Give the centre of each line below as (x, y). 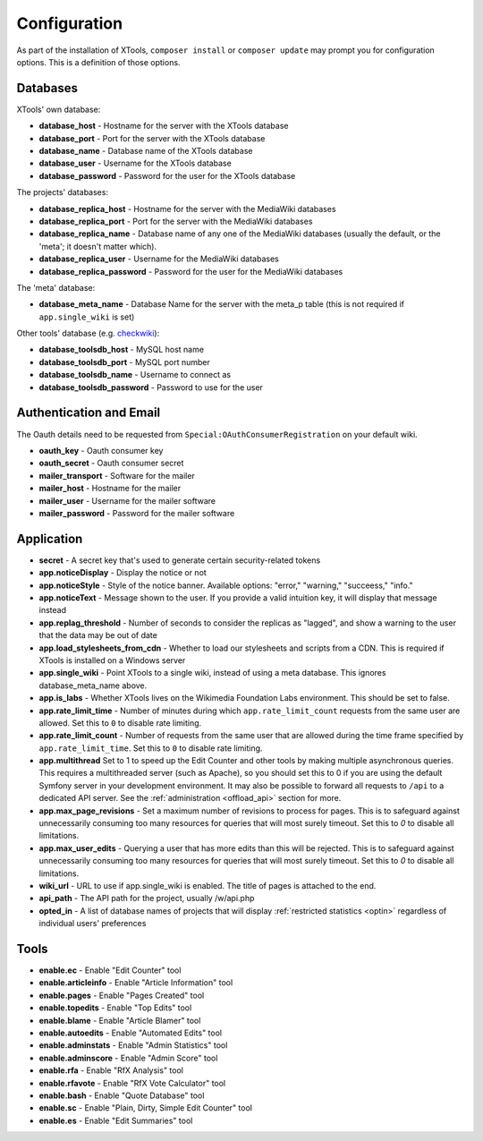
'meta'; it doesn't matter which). (97, 246)
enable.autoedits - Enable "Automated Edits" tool (131, 1033)
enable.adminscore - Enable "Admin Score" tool (128, 1058)
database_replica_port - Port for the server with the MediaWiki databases (176, 221)
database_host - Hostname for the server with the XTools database (164, 126)
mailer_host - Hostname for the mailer (110, 489)
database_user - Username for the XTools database (135, 163)
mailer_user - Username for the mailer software (127, 500)
